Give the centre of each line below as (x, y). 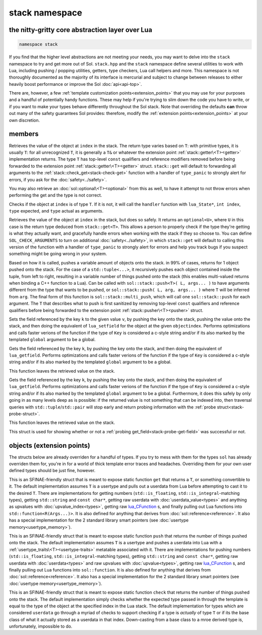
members (24, 134)
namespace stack (39, 44)
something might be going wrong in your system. (58, 254)
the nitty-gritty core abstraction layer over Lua (81, 30)
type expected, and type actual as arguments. (56, 211)
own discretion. (25, 120)
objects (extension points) (49, 446)
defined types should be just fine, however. (52, 471)
